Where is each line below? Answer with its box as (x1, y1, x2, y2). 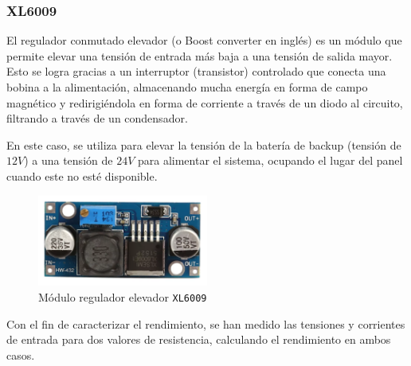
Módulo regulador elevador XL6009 (38, 288, 207, 305)
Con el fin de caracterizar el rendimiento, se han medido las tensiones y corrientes (6, 315, 405, 332)
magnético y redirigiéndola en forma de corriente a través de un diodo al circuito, (6, 94, 403, 111)
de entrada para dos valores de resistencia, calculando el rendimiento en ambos (6, 331, 391, 348)
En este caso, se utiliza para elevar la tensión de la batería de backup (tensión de (6, 136, 401, 153)
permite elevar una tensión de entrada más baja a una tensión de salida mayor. (6, 47, 393, 64)
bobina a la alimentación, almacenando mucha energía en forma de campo (6, 79, 368, 95)
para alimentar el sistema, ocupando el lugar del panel (137, 152, 403, 169)
